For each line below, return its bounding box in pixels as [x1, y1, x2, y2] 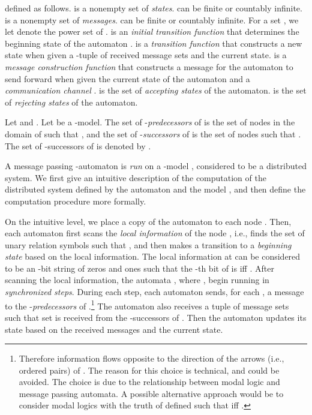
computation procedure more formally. [5, 194, 146, 207]
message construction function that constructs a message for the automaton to [5, 60, 293, 73]
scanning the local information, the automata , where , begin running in [5, 273, 269, 286]
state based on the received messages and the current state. [5, 323, 223, 335]
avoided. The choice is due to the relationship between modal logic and [19, 375, 280, 388]
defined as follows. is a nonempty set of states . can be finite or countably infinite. [5, 2, 302, 14]
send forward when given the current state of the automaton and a [5, 72, 250, 85]
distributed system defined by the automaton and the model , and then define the [5, 183, 306, 196]
